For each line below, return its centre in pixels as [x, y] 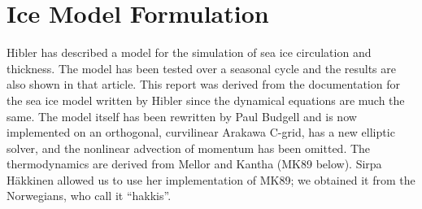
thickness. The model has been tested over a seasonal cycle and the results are [201, 68]
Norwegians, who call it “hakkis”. [89, 196]
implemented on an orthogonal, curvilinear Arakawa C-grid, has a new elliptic [201, 132]
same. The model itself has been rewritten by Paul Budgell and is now [182, 116]
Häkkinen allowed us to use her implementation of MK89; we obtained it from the [211, 179]
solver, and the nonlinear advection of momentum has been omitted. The [189, 148]
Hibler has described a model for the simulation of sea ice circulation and [189, 52]
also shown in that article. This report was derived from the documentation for [203, 84]
